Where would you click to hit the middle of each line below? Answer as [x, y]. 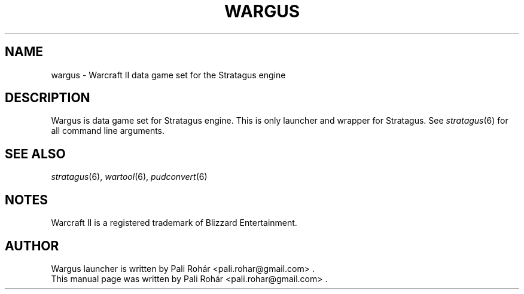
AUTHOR [32, 246]
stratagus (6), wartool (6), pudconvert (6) [129, 177]
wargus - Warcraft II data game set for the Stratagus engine [168, 75]
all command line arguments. [108, 131]
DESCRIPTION [48, 98]
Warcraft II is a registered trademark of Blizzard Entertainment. [174, 223]
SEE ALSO [35, 154]
